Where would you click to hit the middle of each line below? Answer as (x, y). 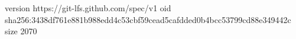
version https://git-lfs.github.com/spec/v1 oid (88, 8)
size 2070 (21, 31)
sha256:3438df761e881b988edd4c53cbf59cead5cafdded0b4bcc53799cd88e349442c (148, 19)
